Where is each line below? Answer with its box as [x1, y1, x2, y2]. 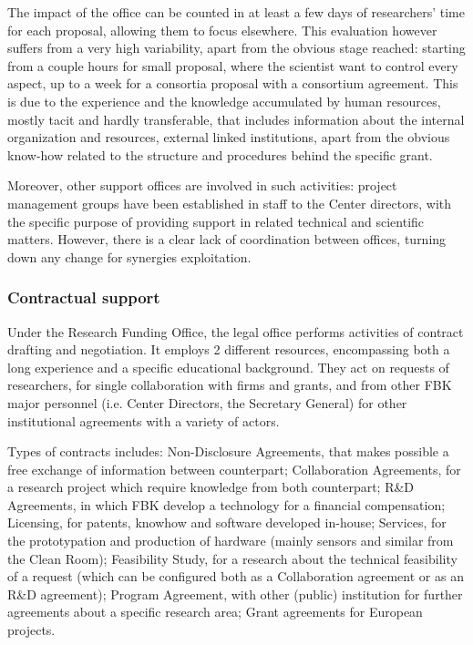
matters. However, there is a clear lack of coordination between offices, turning [7, 230, 447, 249]
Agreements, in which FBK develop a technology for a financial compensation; [7, 495, 446, 514]
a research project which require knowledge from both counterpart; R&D [7, 477, 415, 497]
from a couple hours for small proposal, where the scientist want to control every [7, 56, 458, 75]
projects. [7, 620, 56, 640]
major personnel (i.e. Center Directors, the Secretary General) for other [7, 393, 407, 412]
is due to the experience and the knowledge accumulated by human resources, [7, 91, 441, 110]
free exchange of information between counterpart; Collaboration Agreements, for [7, 459, 461, 478]
